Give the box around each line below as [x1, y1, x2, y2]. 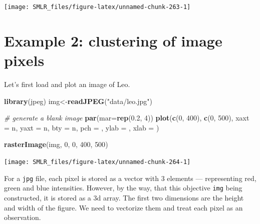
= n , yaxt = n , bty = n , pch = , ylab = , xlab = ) [4, 122, 159, 132]
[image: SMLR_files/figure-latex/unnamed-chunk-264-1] [4, 158, 191, 165]
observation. [4, 212, 41, 222]
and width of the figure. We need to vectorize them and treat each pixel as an [4, 202, 243, 212]
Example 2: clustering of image [4, 30, 222, 50]
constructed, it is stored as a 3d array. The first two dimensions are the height [4, 192, 244, 202]
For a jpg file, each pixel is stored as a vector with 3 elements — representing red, [4, 172, 256, 183]
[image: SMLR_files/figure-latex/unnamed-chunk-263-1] [4, 3, 191, 10]
